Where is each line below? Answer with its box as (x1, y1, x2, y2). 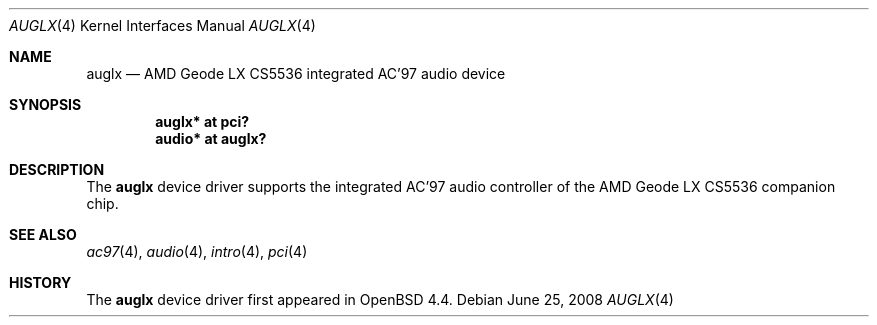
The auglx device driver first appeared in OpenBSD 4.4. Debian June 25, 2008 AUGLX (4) (86, 291, 674, 308)
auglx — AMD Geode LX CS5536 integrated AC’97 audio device (86, 65, 506, 82)
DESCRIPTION (9, 161, 105, 178)
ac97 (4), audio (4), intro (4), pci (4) (86, 243, 308, 260)
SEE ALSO (9, 226, 77, 243)
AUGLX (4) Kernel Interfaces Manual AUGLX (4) (9, 17, 316, 34)
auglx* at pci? (155, 113, 250, 130)
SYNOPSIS (9, 96, 82, 113)
